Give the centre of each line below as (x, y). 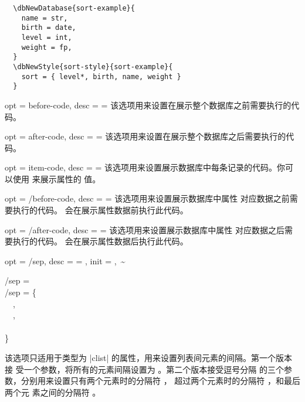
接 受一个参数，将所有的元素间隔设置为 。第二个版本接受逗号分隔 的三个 (144, 369)
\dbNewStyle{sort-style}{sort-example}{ (93, 67)
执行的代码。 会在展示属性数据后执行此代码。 (100, 241)
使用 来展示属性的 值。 (57, 178)
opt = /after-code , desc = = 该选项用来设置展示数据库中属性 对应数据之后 (145, 229)
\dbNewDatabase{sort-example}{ (74, 8)
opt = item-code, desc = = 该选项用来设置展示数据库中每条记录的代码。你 (145, 167)
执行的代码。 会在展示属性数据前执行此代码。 (100, 210)
